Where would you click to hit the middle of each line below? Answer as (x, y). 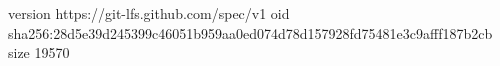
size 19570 (39, 52)
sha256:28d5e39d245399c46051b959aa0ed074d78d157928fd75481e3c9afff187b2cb (250, 32)
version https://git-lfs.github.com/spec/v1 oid (149, 13)
